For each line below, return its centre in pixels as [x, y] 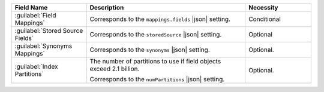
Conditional [265, 19]
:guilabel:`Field [35, 15]
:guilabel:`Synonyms [43, 46]
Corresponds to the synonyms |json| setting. [150, 50]
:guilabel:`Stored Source [49, 31]
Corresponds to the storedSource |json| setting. [156, 34]
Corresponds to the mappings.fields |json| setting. [160, 19]
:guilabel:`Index [36, 67]
